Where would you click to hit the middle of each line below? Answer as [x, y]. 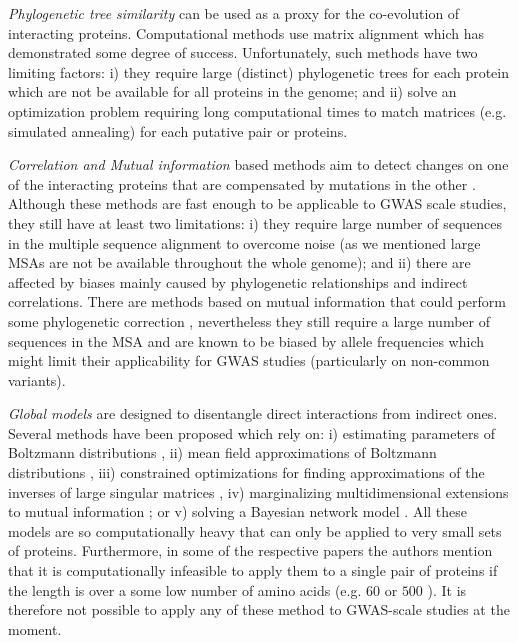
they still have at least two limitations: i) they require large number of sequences [255, 222]
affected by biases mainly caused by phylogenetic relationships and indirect [238, 281]
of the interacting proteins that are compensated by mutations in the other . [242, 183]
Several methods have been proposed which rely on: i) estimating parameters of [251, 432]
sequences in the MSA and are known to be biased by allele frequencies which [246, 340]
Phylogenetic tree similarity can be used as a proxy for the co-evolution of [234, 13]
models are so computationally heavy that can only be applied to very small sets [255, 530]
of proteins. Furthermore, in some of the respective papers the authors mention [250, 550]
